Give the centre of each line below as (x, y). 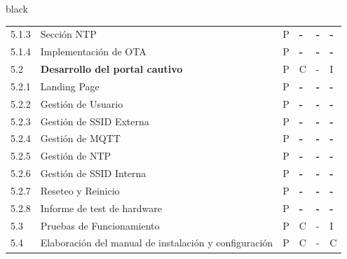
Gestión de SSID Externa (95, 121)
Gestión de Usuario (82, 103)
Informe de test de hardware (101, 208)
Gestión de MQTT (80, 138)
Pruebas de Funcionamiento (100, 225)
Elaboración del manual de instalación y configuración (157, 243)
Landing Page (70, 86)
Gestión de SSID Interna (93, 173)
